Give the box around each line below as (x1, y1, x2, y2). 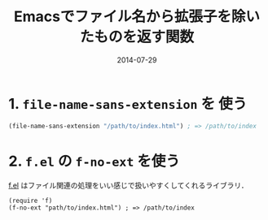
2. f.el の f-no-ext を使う (8, 152, 181, 170)
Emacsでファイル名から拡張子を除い (13, 7, 261, 26)
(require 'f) (8, 196, 53, 205)
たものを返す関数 (79, 28, 194, 46)
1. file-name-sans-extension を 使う (8, 94, 248, 113)
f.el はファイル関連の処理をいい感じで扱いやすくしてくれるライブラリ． (8, 180, 248, 190)
